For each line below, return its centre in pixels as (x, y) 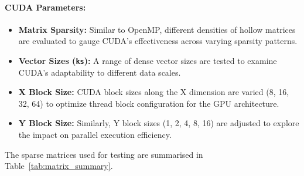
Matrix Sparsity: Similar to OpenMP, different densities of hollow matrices (157, 29)
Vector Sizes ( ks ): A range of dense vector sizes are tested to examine (148, 60)
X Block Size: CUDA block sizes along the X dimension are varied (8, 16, (154, 92)
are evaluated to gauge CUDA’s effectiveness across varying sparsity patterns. (158, 41)
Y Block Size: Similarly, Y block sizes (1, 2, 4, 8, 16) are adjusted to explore (159, 123)
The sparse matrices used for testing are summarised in (104, 154)
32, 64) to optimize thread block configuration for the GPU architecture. (149, 103)
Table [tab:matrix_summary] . (59, 166)
